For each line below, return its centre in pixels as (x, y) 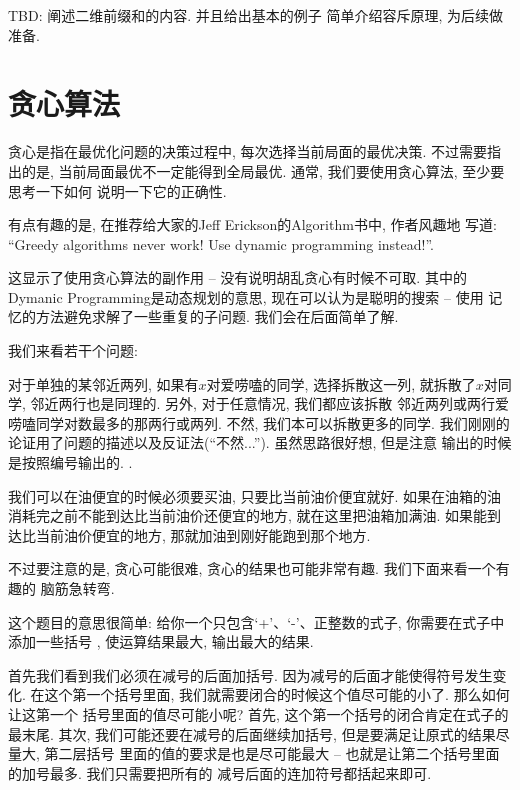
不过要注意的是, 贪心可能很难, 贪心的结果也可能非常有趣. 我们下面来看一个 (252, 568)
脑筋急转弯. (77, 588)
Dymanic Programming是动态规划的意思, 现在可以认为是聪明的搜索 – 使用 (246, 296)
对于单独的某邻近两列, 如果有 (103, 383)
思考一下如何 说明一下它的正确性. (117, 190)
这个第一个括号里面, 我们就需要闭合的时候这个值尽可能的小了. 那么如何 (277, 694)
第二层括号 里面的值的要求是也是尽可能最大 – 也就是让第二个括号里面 (272, 753)
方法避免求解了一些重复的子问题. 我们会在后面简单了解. (217, 316)
